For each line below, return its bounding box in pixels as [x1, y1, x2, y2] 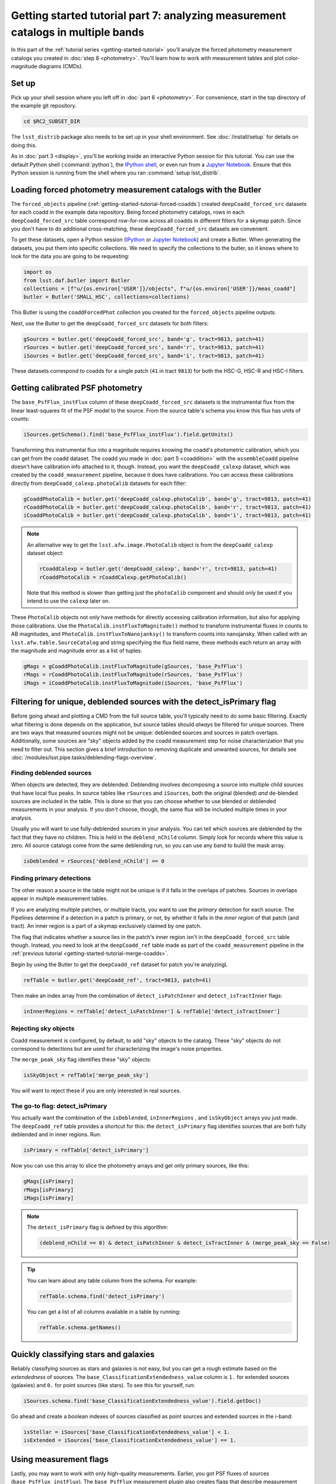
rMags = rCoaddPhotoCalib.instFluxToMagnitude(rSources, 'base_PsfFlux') [23, 671, 243, 678]
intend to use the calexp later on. [27, 597, 110, 604]
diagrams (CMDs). [38, 63, 83, 70]
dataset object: [27, 550, 64, 557]
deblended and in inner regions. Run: [11, 1131, 102, 1138]
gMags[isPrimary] [23, 1178, 74, 1185]
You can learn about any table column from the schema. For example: [27, 1277, 197, 1284]
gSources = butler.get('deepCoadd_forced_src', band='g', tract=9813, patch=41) [23, 335, 265, 343]
